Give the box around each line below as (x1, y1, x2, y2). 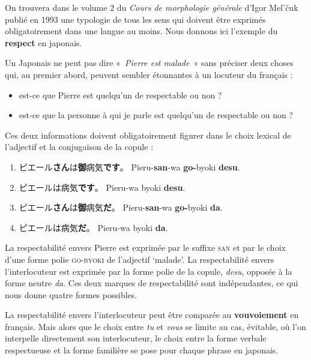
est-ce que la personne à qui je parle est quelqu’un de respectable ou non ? (19, 109, 293, 121)
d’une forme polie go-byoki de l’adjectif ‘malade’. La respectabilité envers (5, 253, 274, 265)
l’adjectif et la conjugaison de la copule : (5, 140, 154, 153)
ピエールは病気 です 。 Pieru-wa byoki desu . (19, 181, 186, 193)
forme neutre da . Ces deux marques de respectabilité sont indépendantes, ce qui (5, 277, 298, 289)
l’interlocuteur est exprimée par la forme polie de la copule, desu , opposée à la (5, 265, 292, 277)
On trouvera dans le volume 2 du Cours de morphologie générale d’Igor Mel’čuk (5, 1, 298, 13)
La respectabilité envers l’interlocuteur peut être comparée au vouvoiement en (5, 308, 299, 321)
